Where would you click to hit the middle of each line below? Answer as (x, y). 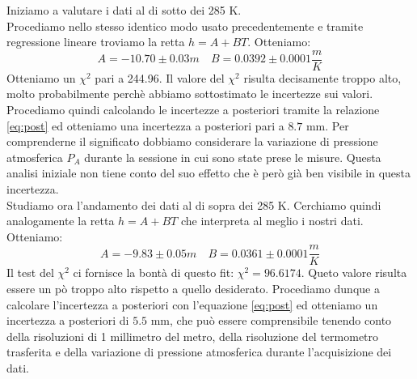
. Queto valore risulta (354, 273)
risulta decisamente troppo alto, (322, 77)
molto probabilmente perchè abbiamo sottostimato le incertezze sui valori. (190, 94)
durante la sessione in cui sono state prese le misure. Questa (233, 157)
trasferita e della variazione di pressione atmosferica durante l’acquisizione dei (199, 352)
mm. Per (327, 125)
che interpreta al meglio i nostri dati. (272, 221)
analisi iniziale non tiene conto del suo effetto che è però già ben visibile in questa (209, 173)
